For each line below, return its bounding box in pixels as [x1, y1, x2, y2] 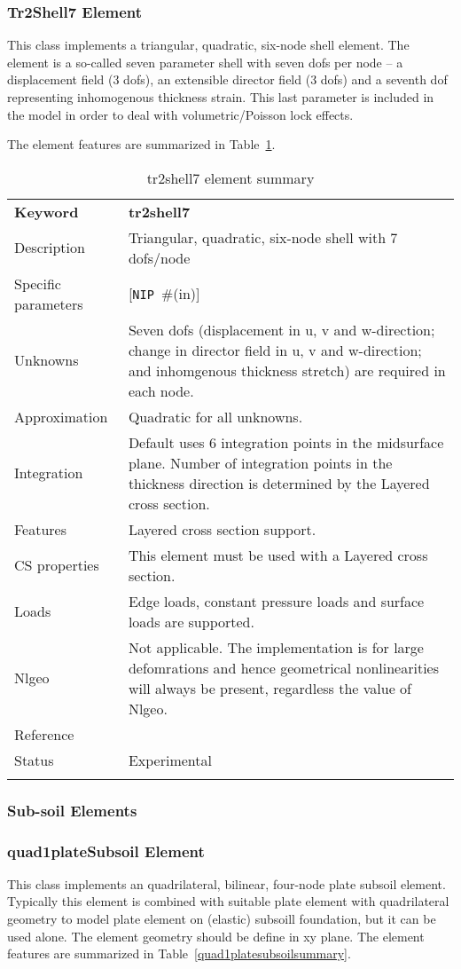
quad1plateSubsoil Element [7, 839, 205, 862]
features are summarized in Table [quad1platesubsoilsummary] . [7, 944, 351, 963]
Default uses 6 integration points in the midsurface [128, 431, 444, 453]
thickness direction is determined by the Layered [128, 472, 430, 493]
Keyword [14, 201, 79, 222]
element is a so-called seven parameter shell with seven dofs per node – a [7, 52, 403, 71]
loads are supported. [128, 611, 254, 632]
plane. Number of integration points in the [128, 452, 393, 473]
